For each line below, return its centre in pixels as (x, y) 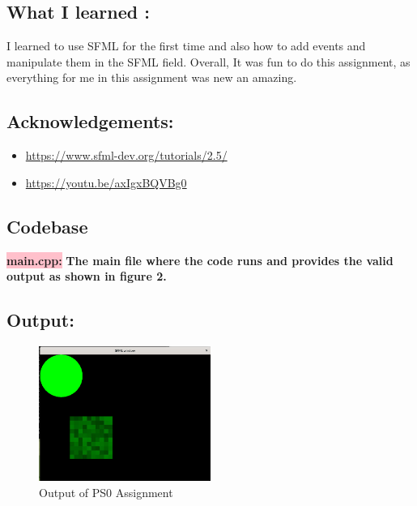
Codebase (47, 226)
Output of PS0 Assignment (106, 492)
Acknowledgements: (90, 121)
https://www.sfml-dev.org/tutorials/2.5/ (126, 155)
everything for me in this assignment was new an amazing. (152, 77)
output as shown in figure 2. (87, 276)
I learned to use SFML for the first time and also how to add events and (186, 46)
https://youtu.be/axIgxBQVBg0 (106, 182)
